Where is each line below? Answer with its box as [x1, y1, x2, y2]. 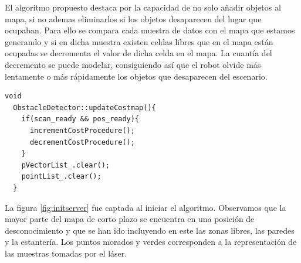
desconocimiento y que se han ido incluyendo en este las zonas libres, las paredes [5, 224, 295, 236]
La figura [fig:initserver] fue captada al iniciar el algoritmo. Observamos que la [5, 201, 286, 213]
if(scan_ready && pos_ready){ [21, 115, 140, 124]
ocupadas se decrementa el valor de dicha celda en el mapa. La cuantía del [5, 47, 272, 59]
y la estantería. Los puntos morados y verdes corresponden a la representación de [5, 235, 297, 248]
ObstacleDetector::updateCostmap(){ [13, 103, 156, 112]
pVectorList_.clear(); [21, 160, 110, 169]
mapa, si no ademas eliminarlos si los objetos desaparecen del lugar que [5, 12, 262, 25]
